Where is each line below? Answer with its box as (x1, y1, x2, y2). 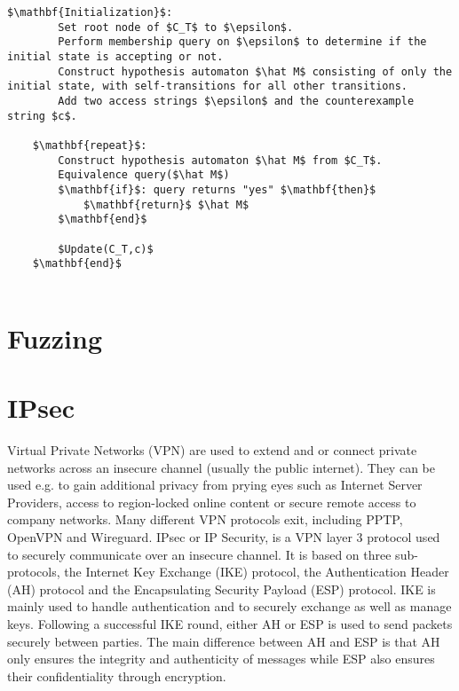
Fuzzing (7, 319, 103, 356)
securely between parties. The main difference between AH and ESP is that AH (7, 632, 440, 650)
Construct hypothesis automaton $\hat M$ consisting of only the (58, 65, 453, 78)
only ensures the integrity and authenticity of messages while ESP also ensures (7, 649, 435, 668)
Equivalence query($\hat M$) (58, 169, 230, 182)
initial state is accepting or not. (7, 50, 224, 63)
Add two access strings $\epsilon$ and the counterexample (58, 94, 415, 107)
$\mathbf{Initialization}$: (7, 6, 173, 19)
